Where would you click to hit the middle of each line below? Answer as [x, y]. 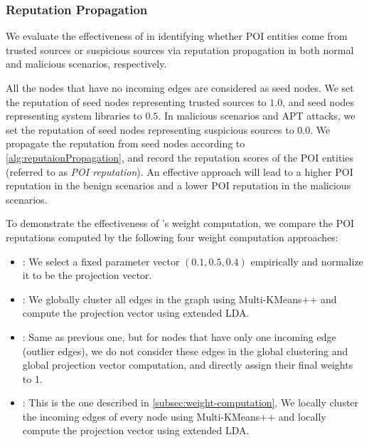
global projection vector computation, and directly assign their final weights [188, 365]
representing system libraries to [74, 116]
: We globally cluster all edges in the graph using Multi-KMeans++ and [180, 299]
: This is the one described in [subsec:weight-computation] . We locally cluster [191, 402]
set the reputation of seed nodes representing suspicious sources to [150, 129]
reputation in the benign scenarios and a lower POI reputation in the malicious [178, 185]
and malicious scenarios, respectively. [86, 64]
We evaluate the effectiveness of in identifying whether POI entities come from [177, 36]
